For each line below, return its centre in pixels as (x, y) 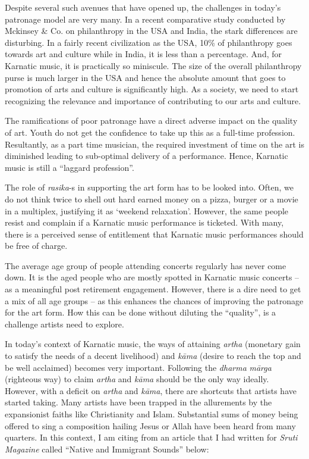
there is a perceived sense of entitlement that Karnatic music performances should (154, 234)
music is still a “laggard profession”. (70, 167)
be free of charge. (36, 246)
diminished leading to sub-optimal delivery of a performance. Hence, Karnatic (146, 156)
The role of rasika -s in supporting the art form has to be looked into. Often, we (149, 187)
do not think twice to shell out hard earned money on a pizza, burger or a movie (152, 199)
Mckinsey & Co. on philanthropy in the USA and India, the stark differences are (151, 31)
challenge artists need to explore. (64, 324)
